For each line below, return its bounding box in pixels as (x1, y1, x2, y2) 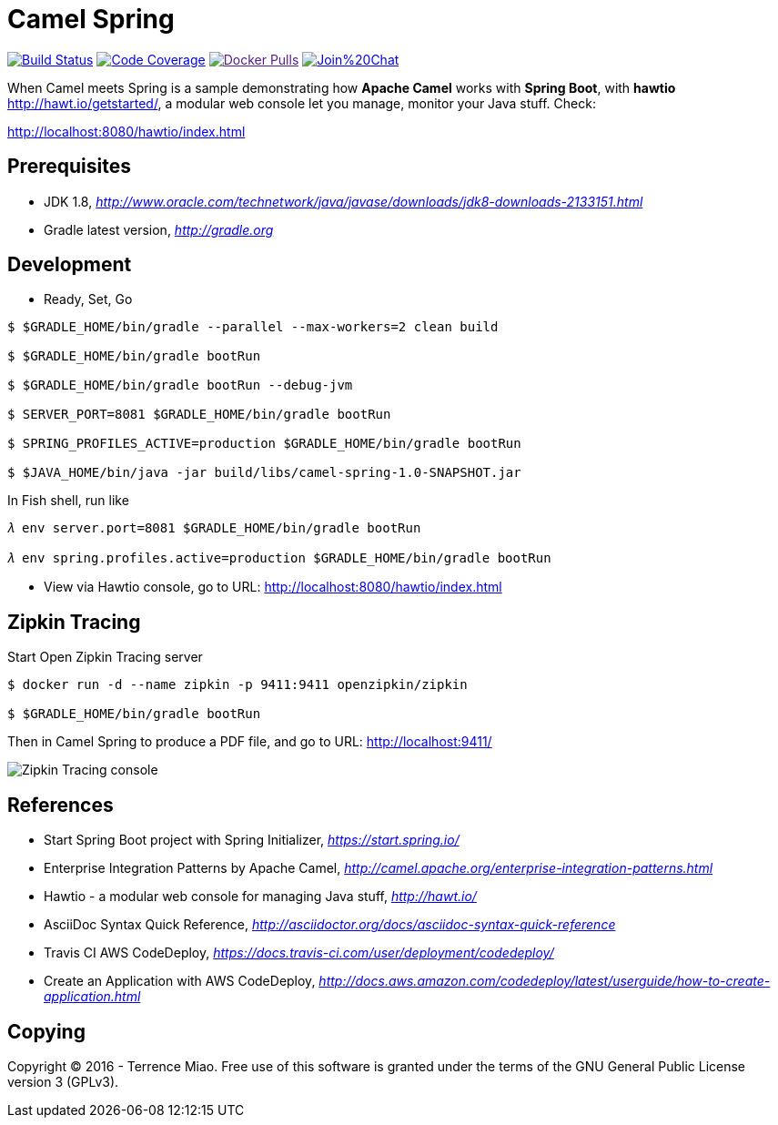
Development (7, 253, 132, 277)
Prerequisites (7, 155, 131, 178)
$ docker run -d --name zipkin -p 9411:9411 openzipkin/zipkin (7, 677, 468, 693)
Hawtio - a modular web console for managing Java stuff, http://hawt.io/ (44, 888, 477, 905)
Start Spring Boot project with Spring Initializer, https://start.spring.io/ (44, 832, 460, 848)
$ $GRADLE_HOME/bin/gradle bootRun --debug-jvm (7, 378, 353, 393)
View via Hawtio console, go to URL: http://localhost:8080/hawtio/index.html (44, 579, 502, 595)
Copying (7, 1019, 86, 1043)
